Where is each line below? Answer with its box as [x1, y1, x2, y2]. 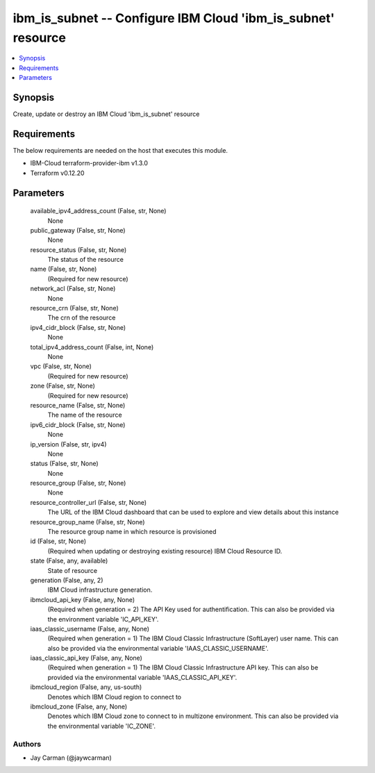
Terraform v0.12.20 [30, 169, 85, 177]
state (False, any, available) [30, 556, 108, 565]
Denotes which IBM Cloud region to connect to [47, 692, 182, 701]
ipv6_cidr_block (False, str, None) [30, 420, 126, 429]
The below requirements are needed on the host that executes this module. [12, 146, 228, 154]
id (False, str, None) [30, 537, 87, 545]
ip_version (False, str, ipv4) [30, 440, 107, 448]
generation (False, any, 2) [30, 576, 103, 584]
